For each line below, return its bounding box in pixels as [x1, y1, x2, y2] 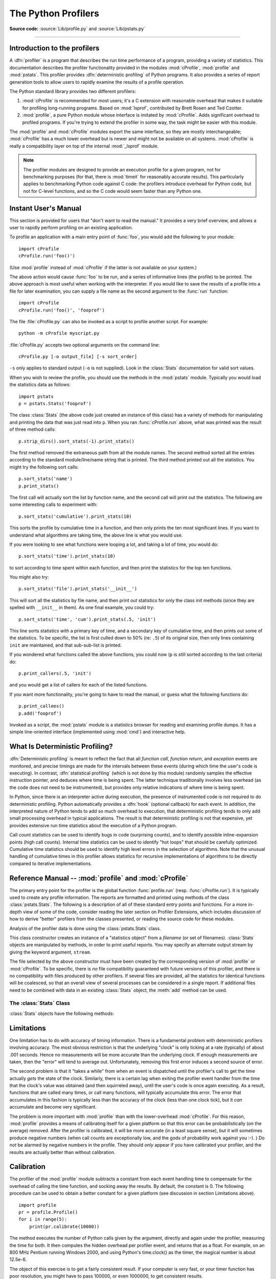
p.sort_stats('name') [18, 476, 73, 482]
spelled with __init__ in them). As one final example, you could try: [9, 604, 154, 611]
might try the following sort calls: [9, 464, 79, 470]
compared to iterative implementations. [9, 860, 92, 867]
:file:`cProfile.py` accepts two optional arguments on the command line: [9, 342, 160, 348]
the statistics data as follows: [9, 382, 71, 388]
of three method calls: [9, 426, 56, 432]
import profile [18, 1202, 57, 1208]
